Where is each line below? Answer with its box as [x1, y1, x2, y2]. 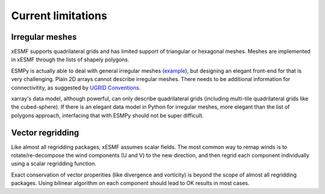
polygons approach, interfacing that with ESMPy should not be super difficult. [11, 112, 204, 119]
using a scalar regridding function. [11, 160, 96, 168]
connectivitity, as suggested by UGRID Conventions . [11, 84, 141, 91]
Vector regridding [11, 127, 79, 138]
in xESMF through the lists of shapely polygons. [11, 56, 129, 63]
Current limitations [11, 9, 108, 22]
